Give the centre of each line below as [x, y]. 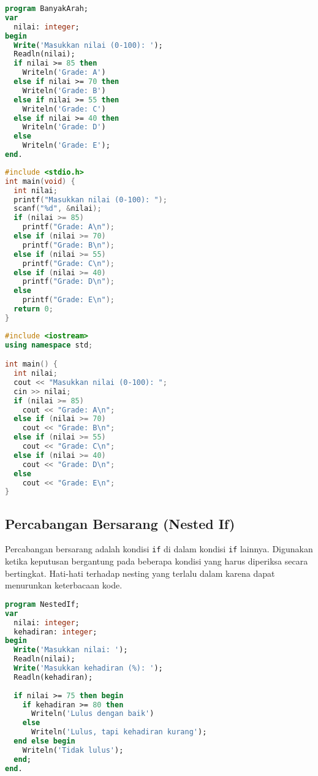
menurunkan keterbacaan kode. [64, 585]
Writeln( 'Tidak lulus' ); [73, 750]
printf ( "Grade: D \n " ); [69, 282]
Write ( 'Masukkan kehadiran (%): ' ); [88, 668]
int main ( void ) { [40, 181]
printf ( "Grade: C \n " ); [69, 263]
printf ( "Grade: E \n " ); [69, 300]
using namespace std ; [49, 345]
